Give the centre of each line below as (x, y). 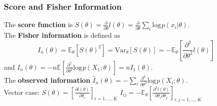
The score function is (38, 24)
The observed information (47, 80)
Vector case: (22, 92)
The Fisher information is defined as (62, 35)
